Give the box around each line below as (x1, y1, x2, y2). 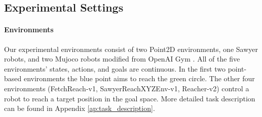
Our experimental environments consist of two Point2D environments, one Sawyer (4, 43, 258, 54)
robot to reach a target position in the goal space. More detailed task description (4, 93, 255, 103)
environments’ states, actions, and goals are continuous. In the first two (4, 63, 226, 74)
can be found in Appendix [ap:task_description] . (4, 103, 155, 113)
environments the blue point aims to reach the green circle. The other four (23, 73, 255, 84)
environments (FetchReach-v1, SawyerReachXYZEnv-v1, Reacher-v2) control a (4, 83, 249, 93)
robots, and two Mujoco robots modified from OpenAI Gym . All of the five (4, 53, 240, 64)
